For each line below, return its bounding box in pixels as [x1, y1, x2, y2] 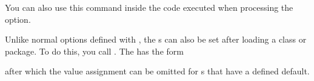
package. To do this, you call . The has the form [5, 44, 184, 57]
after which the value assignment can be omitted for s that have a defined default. [5, 65, 310, 77]
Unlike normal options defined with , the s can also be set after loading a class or [5, 33, 307, 46]
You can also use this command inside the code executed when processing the [5, 1, 293, 13]
